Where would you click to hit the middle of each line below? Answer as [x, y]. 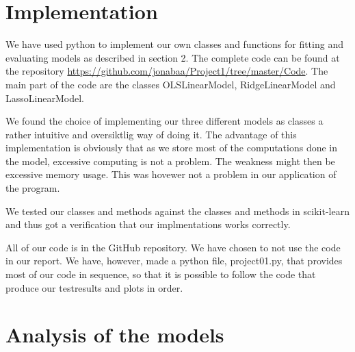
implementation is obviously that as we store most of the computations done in [172, 148]
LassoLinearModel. [45, 98]
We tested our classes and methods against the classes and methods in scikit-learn [177, 211]
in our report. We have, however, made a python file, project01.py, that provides [174, 261]
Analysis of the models [115, 335]
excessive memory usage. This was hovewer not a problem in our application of [171, 174]
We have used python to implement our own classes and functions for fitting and [174, 44]
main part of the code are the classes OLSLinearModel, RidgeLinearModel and [171, 84]
